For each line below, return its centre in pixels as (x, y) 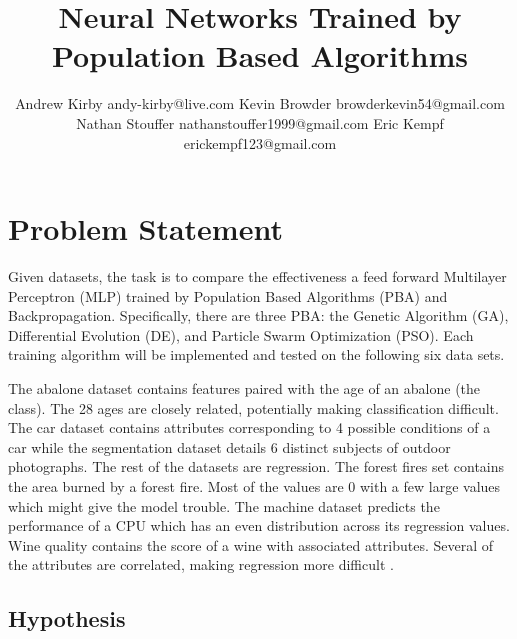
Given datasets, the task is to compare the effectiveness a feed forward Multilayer (257, 276)
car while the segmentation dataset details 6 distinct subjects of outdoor (229, 446)
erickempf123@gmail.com (260, 142)
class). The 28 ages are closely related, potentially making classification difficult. (253, 407)
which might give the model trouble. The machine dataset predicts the (224, 505)
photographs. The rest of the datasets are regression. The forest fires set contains (256, 466)
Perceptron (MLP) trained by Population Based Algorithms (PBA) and (228, 295)
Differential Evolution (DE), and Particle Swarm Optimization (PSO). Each (241, 334)
